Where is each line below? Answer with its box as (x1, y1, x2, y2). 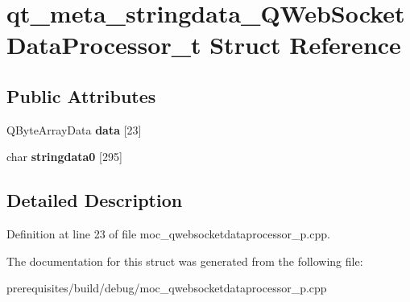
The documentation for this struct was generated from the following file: (6, 252, 363, 269)
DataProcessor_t (6, 28, 201, 61)
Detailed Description (6, 188, 183, 213)
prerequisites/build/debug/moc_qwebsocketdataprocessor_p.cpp (6, 279, 327, 296)
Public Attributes (6, 83, 156, 108)
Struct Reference (209, 28, 401, 61)
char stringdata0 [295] (6, 148, 122, 165)
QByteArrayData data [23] (6, 121, 142, 138)
